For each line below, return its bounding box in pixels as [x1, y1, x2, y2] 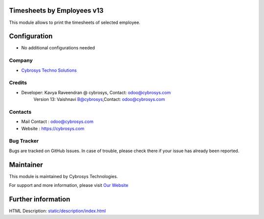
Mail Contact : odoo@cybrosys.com [21, 119, 94, 124]
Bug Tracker [9, 138, 39, 144]
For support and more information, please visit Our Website [9, 182, 129, 188]
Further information [9, 195, 70, 203]
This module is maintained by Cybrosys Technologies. [9, 173, 118, 179]
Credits [9, 80, 27, 86]
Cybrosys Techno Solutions [21, 67, 77, 73]
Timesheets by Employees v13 [9, 6, 104, 15]
